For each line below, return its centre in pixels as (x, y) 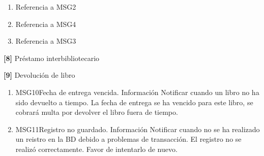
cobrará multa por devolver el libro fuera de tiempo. (97, 112)
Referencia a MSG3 (46, 41)
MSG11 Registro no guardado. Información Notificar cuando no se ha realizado (138, 129)
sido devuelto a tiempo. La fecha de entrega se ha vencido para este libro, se (134, 102)
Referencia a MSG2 (46, 7)
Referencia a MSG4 (46, 24)
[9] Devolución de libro (39, 75)
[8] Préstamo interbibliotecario (52, 58)
